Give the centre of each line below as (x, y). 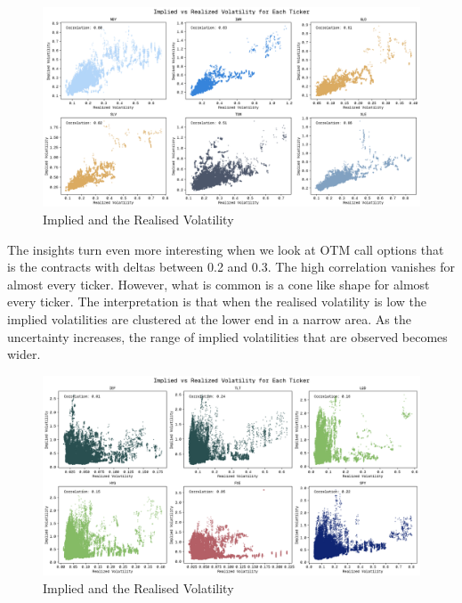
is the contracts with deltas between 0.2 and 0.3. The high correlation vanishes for (231, 267)
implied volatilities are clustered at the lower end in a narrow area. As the (209, 318)
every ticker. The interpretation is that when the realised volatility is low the (217, 301)
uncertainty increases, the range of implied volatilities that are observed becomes (227, 336)
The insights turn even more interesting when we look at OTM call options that (226, 249)
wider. (24, 354)
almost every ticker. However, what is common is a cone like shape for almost (219, 284)
